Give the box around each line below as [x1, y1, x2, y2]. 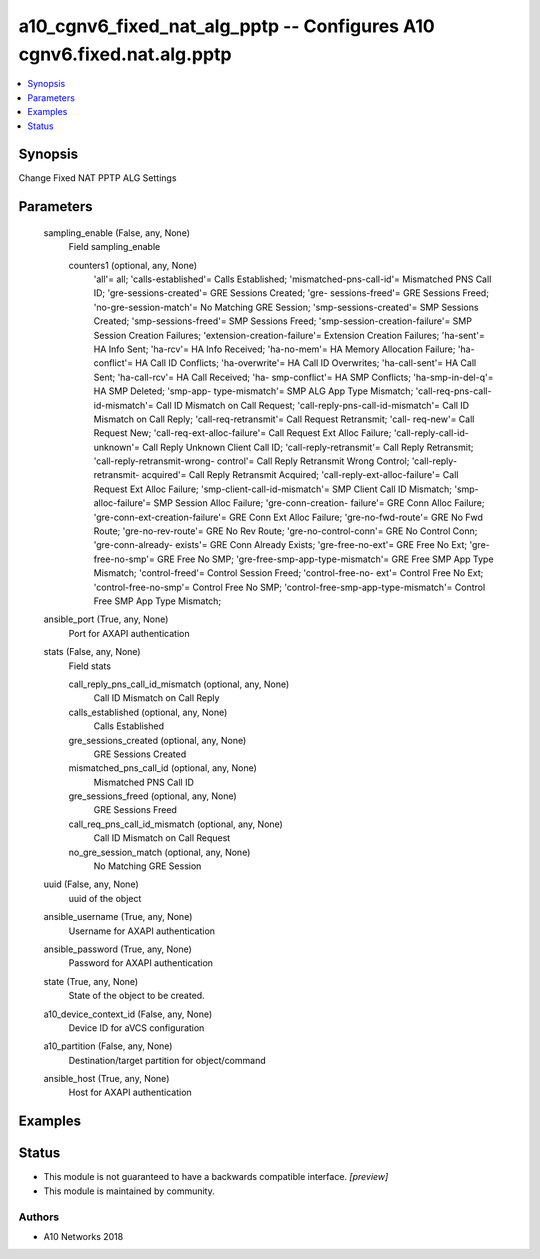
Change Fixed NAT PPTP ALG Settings [18, 172, 177, 184]
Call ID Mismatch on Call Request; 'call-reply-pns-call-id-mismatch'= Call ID [155, 399, 470, 411]
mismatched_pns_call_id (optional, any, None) [68, 762, 257, 774]
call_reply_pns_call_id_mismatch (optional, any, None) [68, 678, 290, 690]
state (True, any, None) [43, 975, 139, 987]
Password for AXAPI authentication [68, 957, 214, 969]
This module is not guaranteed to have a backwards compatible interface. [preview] [43, 1171, 389, 1183]
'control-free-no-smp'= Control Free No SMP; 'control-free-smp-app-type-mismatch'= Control [93, 581, 486, 593]
